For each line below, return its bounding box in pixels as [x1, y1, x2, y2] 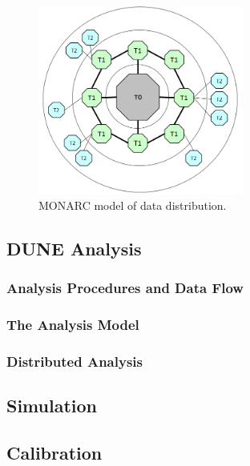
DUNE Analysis [6, 235, 142, 260]
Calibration [6, 440, 103, 464]
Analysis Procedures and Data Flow [6, 278, 244, 298]
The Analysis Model [6, 314, 139, 334]
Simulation [6, 393, 98, 418]
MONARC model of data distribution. [38, 196, 227, 213]
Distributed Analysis [6, 351, 143, 371]
